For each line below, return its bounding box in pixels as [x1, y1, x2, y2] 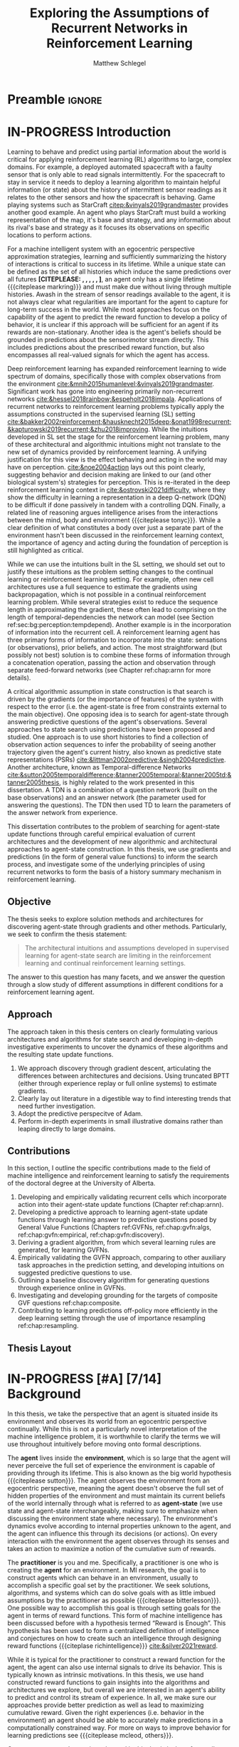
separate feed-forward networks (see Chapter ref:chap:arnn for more [7, 665, 211, 674]
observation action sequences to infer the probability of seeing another [7, 740, 216, 749]
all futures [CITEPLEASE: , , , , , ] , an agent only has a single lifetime [7, 274, 205, 283]
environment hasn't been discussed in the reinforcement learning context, [7, 531, 225, 539]
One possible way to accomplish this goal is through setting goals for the [7, 1603, 221, 1612]
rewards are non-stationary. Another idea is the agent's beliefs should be [7, 328, 222, 336]
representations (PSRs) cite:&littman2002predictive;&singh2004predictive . [7, 755, 226, 764]
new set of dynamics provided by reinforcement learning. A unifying [7, 447, 207, 456]
